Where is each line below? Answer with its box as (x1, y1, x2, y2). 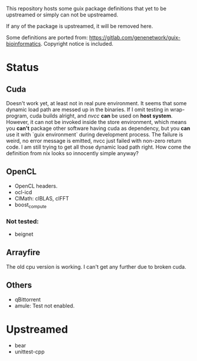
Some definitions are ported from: (6, 34, 88, 41)
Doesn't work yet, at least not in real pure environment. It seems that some (6, 100, 187, 106)
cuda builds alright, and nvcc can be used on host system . (29, 112, 173, 119)
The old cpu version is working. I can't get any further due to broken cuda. (6, 263, 186, 270)
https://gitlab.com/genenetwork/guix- (89, 34, 181, 41)
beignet (14, 230, 34, 238)
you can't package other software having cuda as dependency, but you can (6, 125, 191, 132)
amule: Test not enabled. (14, 302, 75, 309)
